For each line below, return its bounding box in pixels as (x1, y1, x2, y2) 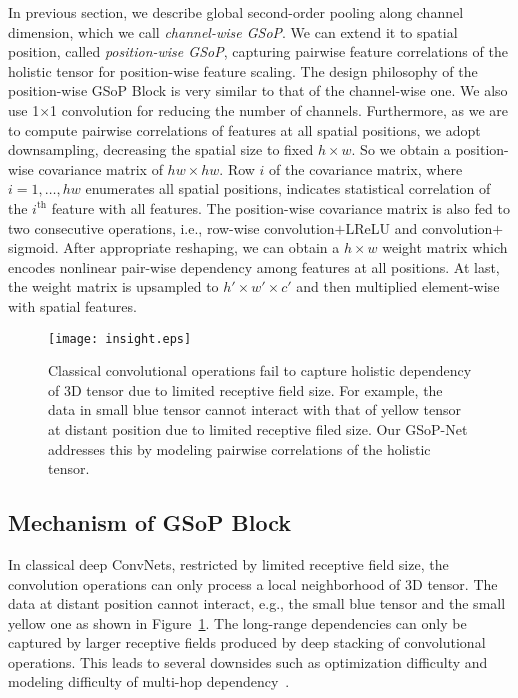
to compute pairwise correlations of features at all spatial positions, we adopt (8, 119, 481, 140)
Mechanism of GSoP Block (8, 507, 291, 538)
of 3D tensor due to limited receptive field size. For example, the (48, 379, 443, 400)
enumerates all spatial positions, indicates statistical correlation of (85, 178, 491, 199)
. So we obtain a (351, 139, 451, 160)
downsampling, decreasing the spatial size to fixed (8, 139, 314, 160)
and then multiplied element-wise (296, 276, 500, 297)
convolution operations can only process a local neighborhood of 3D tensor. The (8, 573, 498, 594)
